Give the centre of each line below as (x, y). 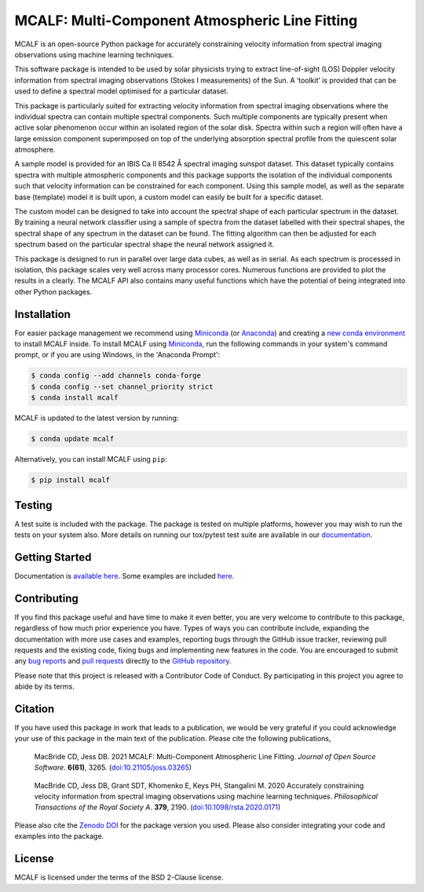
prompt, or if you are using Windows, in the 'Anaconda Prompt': (117, 355)
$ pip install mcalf (70, 480)
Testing (33, 505)
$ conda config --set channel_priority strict (122, 386)
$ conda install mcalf (75, 398)
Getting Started (53, 557)
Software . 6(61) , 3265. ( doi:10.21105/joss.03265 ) (113, 768)
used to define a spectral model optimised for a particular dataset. (122, 91)
